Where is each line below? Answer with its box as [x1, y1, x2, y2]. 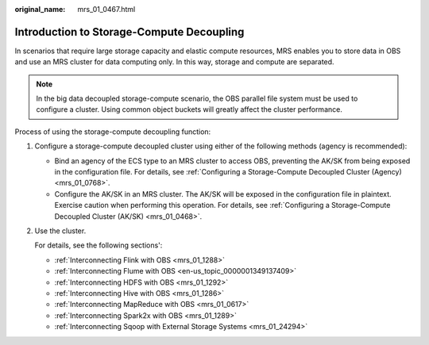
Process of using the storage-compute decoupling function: [14, 127, 211, 136]
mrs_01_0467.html [77, 5, 136, 13]
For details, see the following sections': [34, 240, 163, 250]
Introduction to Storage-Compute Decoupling [14, 25, 245, 39]
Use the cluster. [34, 226, 87, 236]
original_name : [14, 5, 66, 13]
